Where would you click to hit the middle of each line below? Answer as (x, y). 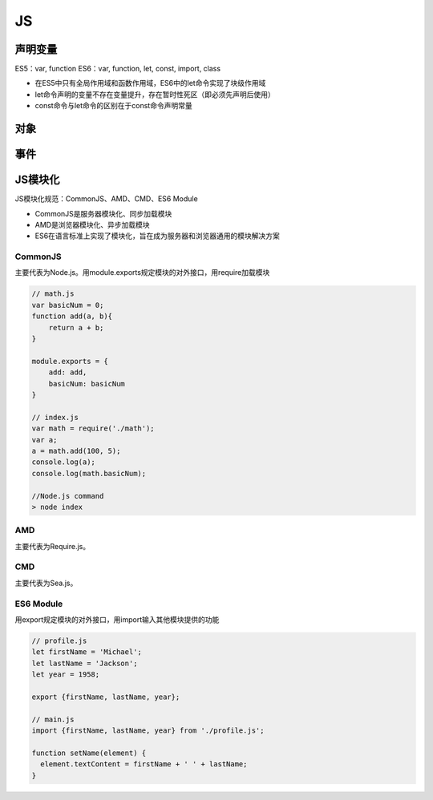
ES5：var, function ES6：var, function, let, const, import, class (117, 69)
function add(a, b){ (72, 316)
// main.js (53, 719)
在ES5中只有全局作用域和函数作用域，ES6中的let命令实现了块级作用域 (150, 83)
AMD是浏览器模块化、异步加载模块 (92, 224)
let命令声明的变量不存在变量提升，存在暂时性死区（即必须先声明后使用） (155, 94)
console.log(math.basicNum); (89, 473)
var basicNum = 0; (68, 305)
